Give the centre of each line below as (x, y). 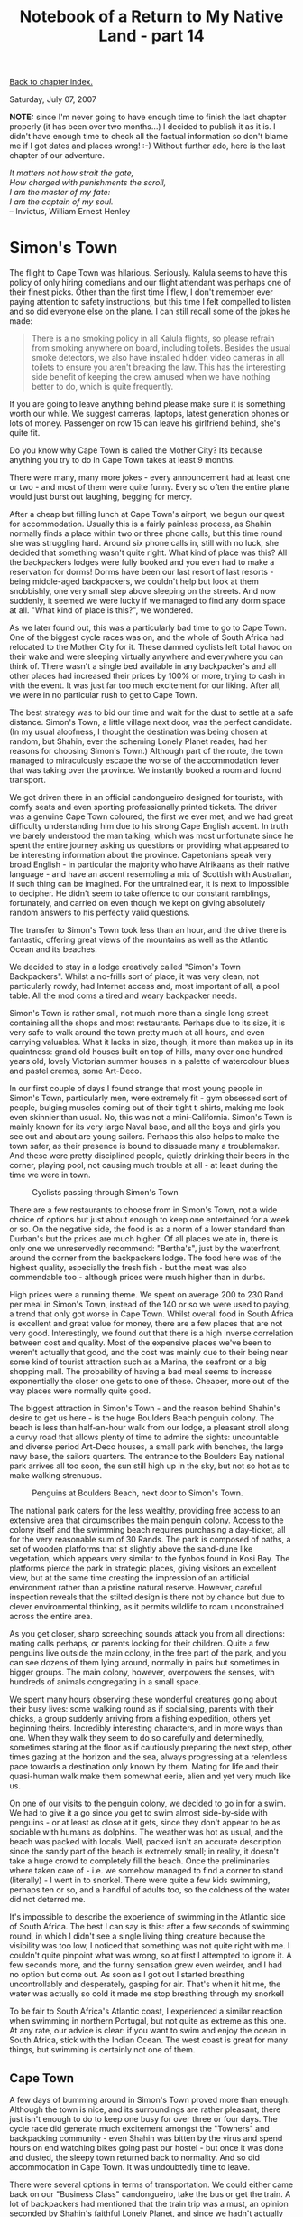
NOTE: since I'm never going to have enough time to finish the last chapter (148, 117)
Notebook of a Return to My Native (151, 17)
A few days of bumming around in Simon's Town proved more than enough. (150, 2099)
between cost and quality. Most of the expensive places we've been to (141, 1343)
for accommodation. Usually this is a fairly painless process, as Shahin (140, 524)
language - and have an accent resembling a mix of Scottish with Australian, (151, 874)
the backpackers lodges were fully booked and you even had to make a (142, 562)
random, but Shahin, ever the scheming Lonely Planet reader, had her (138, 741)
